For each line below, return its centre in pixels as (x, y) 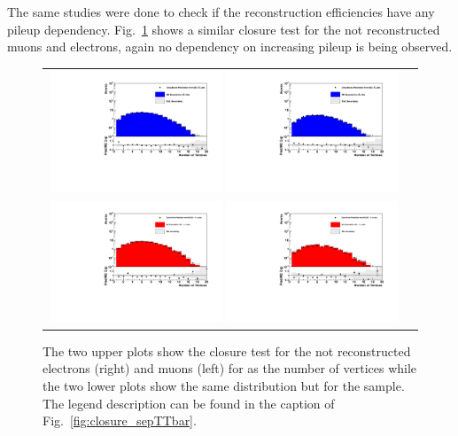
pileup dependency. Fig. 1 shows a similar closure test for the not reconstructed (224, 29)
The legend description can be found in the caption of (189, 403)
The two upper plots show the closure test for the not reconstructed (227, 350)
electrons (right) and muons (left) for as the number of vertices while (230, 368)
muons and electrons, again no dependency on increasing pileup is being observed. (230, 47)
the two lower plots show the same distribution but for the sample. (224, 385)
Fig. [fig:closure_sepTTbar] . (120, 420)
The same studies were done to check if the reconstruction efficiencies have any (221, 12)
